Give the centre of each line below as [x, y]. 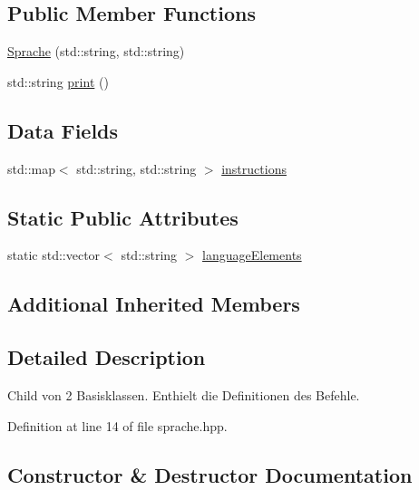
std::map [31, 168]
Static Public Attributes [123, 217]
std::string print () [58, 81]
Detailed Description [107, 357]
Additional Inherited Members [154, 304]
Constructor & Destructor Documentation [210, 474]
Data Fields [63, 130]
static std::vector [54, 255]
